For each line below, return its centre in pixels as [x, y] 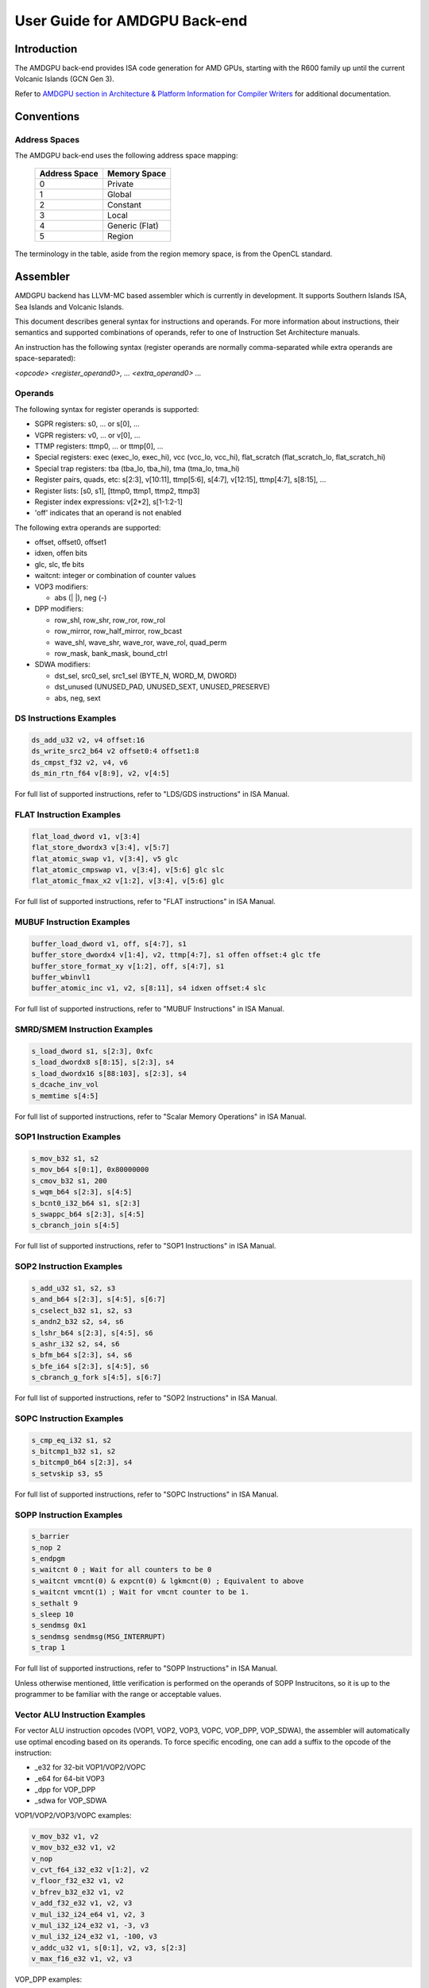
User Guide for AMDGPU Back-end [131, 21]
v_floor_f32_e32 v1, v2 [78, 1881]
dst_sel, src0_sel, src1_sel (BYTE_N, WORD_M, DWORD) [146, 675]
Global [120, 195]
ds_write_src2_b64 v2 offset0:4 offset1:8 [115, 751]
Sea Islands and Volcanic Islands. [70, 307]
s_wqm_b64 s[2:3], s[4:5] [82, 1192]
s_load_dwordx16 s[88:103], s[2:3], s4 [109, 1073]
